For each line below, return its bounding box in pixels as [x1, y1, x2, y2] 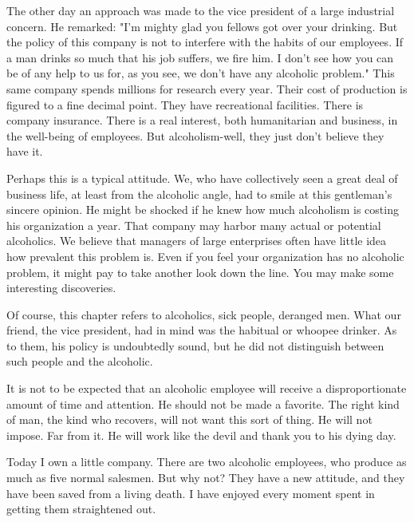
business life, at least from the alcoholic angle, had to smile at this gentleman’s [6, 185, 392, 202]
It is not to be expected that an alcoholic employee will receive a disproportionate [6, 380, 407, 397]
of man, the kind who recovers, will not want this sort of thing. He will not [6, 411, 373, 428]
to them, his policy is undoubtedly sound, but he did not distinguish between [6, 337, 384, 354]
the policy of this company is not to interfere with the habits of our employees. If [6, 34, 404, 50]
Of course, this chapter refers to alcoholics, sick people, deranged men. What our [6, 306, 401, 322]
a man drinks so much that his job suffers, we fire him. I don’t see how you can [6, 49, 394, 65]
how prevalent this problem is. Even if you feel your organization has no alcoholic [6, 247, 404, 264]
